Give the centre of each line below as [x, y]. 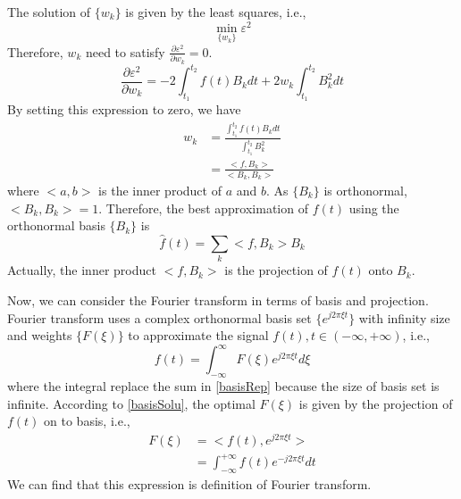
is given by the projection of [376, 403]
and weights [40, 335]
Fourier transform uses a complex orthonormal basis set [159, 317]
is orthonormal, [365, 191]
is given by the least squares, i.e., [216, 12]
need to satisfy [125, 51]
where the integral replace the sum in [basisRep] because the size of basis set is [223, 386]
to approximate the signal [198, 335]
